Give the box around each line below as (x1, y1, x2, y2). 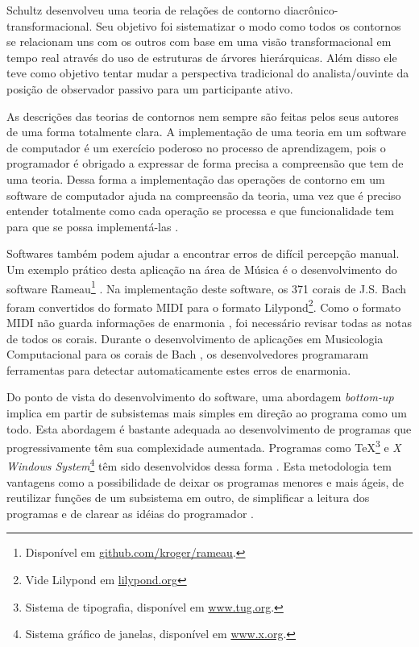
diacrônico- (284, 2, 338, 18)
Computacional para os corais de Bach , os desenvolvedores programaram (6, 346, 369, 363)
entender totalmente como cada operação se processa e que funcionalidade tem (6, 202, 394, 219)
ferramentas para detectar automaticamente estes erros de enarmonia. (6, 361, 351, 378)
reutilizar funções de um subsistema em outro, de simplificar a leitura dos (6, 489, 370, 506)
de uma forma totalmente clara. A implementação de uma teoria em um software (6, 123, 406, 140)
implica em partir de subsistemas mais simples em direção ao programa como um (6, 404, 407, 421)
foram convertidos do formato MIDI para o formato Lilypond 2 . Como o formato (6, 296, 401, 315)
